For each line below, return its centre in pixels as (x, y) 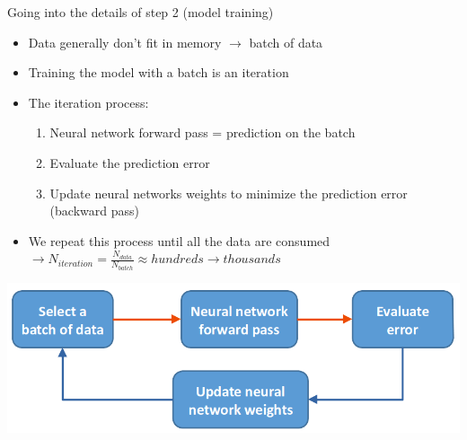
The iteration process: (88, 102)
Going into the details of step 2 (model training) (141, 12)
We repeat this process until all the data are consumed (179, 240)
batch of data (286, 42)
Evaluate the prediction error (130, 162)
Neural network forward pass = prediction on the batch (203, 132)
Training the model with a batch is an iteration (159, 72)
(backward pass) (94, 211)
